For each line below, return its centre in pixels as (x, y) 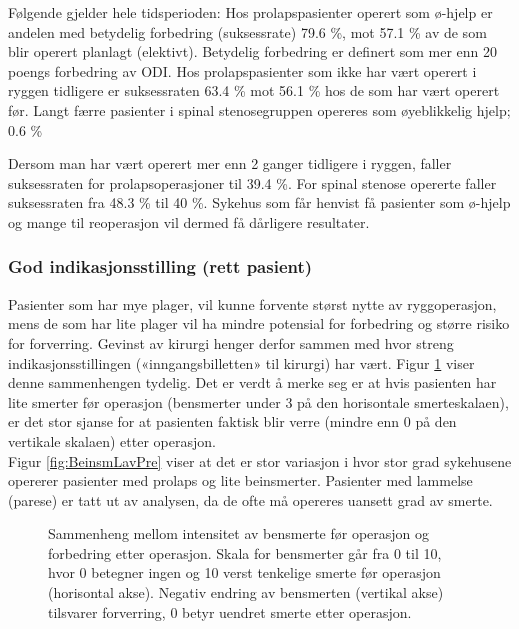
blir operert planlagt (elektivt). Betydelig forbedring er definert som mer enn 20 (253, 51)
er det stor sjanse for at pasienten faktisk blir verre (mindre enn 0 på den (232, 421)
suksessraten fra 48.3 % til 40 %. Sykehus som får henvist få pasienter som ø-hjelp (259, 202)
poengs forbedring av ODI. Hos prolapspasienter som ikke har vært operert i (242, 70)
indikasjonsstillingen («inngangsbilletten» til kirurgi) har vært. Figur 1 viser (241, 362)
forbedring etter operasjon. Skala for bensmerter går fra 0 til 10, (245, 552)
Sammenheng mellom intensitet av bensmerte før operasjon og (239, 533)
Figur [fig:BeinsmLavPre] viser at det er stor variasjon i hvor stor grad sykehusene (260, 460)
